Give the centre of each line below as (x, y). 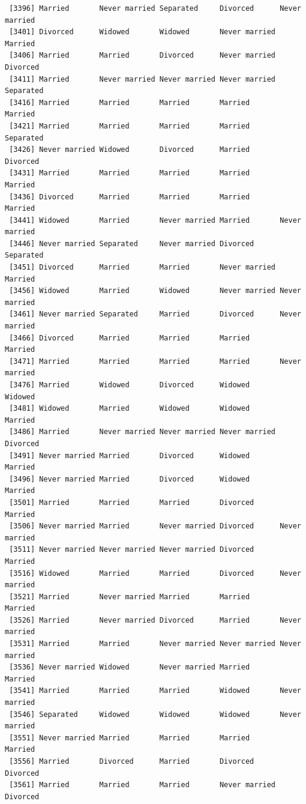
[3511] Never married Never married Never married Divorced (132, 550)
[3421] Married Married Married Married (130, 126)
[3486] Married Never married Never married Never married (142, 432)
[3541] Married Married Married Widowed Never (155, 691)
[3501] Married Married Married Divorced (132, 502)
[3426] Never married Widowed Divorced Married (130, 150)
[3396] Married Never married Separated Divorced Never (155, 8)
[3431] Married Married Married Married (130, 173)
